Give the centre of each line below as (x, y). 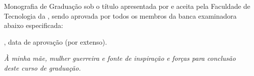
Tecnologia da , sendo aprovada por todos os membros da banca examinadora (120, 15)
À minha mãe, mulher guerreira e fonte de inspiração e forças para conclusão (120, 58)
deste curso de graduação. (42, 67)
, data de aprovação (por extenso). (56, 41)
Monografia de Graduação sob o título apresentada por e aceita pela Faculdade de (127, 6)
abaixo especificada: (34, 25)
